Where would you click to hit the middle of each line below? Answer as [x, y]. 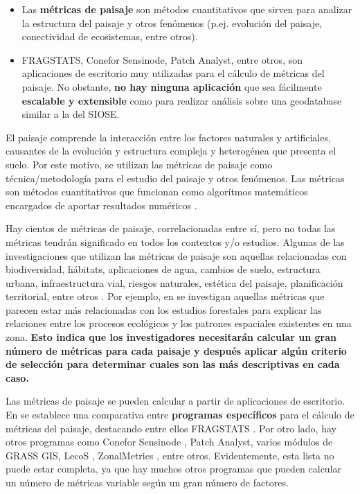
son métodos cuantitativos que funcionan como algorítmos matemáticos [157, 192]
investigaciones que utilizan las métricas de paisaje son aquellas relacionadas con [176, 255]
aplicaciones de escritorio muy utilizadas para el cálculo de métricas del [173, 73]
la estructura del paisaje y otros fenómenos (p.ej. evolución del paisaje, [172, 23]
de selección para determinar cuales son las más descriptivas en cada [173, 364]
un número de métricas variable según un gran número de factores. [147, 482]
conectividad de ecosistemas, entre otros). [110, 36]
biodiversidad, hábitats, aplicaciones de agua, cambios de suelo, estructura [163, 269]
